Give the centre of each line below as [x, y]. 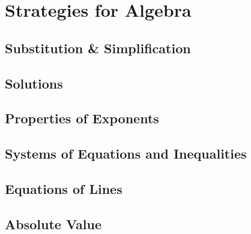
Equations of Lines [64, 188]
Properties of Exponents [82, 118]
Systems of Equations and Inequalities [126, 154]
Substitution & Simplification [98, 48]
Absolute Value [53, 224]
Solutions [34, 83]
